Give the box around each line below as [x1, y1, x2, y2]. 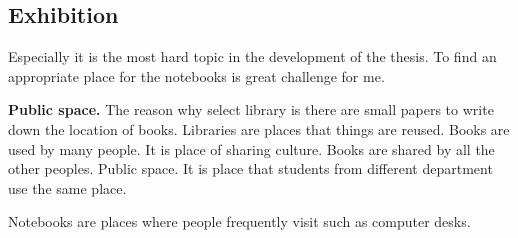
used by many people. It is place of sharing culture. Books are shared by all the [8, 138, 495, 159]
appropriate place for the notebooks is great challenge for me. [8, 65, 385, 86]
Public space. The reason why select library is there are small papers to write [8, 99, 494, 120]
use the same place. [8, 177, 127, 198]
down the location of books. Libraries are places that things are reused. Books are [8, 118, 510, 139]
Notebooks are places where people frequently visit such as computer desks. [8, 211, 471, 232]
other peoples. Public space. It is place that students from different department [8, 158, 493, 179]
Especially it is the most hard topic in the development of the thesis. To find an [8, 46, 497, 67]
